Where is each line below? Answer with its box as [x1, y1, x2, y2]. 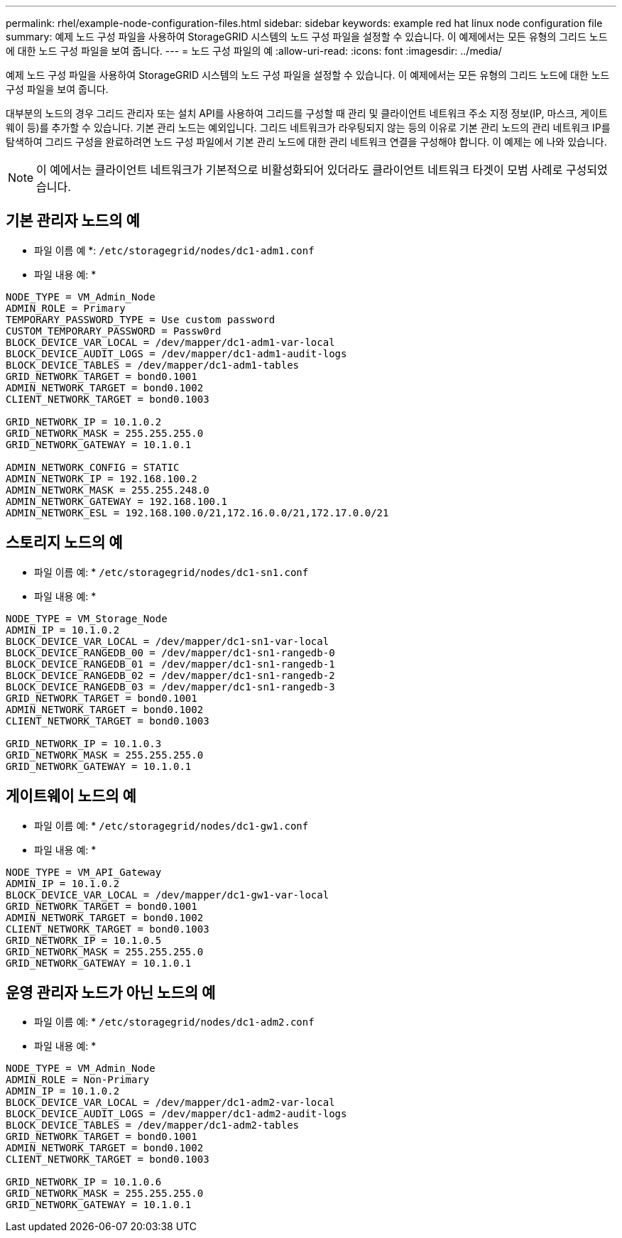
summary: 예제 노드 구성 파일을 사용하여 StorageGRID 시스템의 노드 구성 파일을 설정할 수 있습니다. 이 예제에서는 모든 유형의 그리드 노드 [6, 31, 608, 43]
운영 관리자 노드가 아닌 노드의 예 [6, 983, 216, 1001]
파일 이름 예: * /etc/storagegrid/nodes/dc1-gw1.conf [34, 819, 309, 832]
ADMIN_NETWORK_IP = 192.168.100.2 [6, 472, 197, 484]
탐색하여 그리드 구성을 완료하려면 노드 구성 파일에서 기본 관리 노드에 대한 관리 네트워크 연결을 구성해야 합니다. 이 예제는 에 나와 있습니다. [6, 136, 607, 148]
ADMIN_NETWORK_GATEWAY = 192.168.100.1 [6, 495, 227, 507]
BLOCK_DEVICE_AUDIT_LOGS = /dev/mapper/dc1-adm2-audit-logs [6, 1108, 347, 1120]
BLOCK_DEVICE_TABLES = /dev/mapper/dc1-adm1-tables [6, 359, 300, 371]
